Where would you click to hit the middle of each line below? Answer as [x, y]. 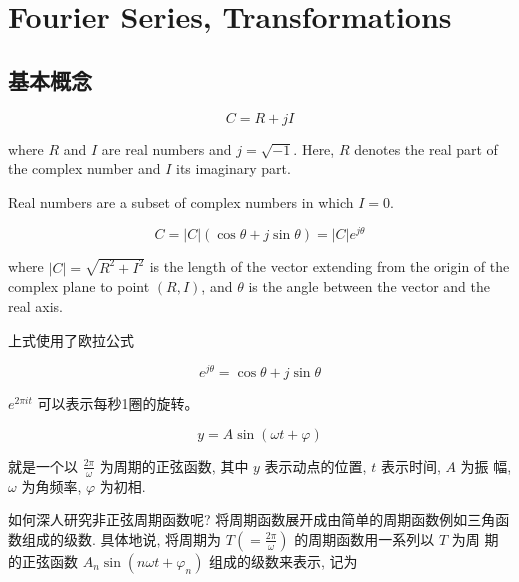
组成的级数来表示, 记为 [283, 560]
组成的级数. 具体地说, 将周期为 [121, 538]
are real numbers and [166, 148]
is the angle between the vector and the [369, 286]
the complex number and [84, 168]
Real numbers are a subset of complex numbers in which [181, 201]
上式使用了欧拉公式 [71, 339]
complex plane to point [79, 286]
